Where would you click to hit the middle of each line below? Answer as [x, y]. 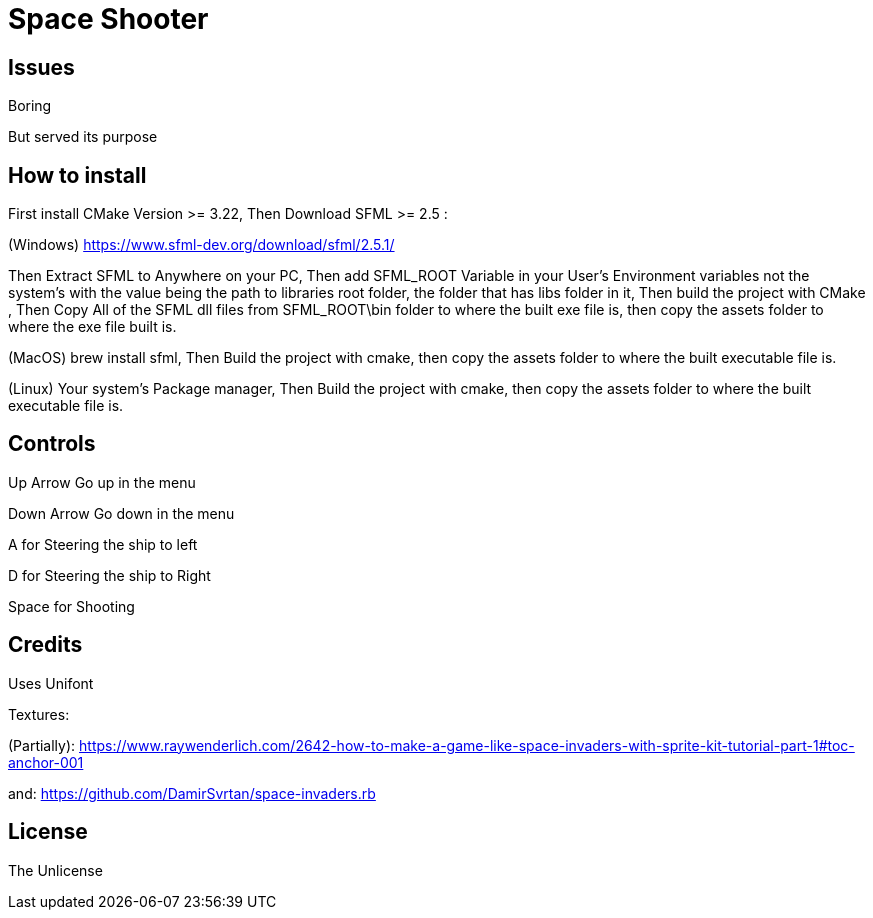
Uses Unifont [51, 683]
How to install [77, 175]
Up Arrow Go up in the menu [102, 482]
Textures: [39, 714]
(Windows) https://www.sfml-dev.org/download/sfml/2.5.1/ [201, 245]
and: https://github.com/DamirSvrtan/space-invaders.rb [192, 793]
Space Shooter [108, 19]
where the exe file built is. [92, 327]
